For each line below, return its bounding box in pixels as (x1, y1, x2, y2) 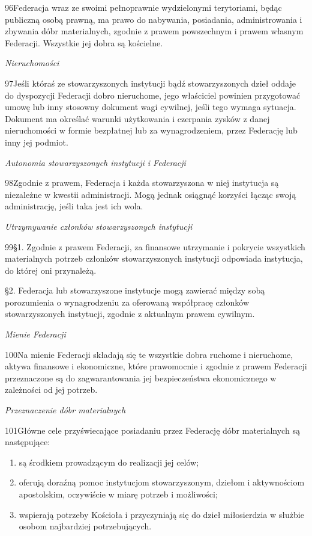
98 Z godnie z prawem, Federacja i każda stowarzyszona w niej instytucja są (5, 176, 279, 189)
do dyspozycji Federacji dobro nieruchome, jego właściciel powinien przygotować (5, 88, 301, 101)
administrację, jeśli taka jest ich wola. (5, 200, 143, 212)
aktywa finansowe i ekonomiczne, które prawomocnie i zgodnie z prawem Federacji (5, 360, 307, 372)
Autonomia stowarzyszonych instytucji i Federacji (5, 156, 186, 168)
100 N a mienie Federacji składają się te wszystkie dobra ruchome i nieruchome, (5, 348, 293, 360)
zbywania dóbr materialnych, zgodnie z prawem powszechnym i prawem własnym (5, 25, 304, 37)
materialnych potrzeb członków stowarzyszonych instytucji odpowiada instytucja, (5, 252, 303, 265)
